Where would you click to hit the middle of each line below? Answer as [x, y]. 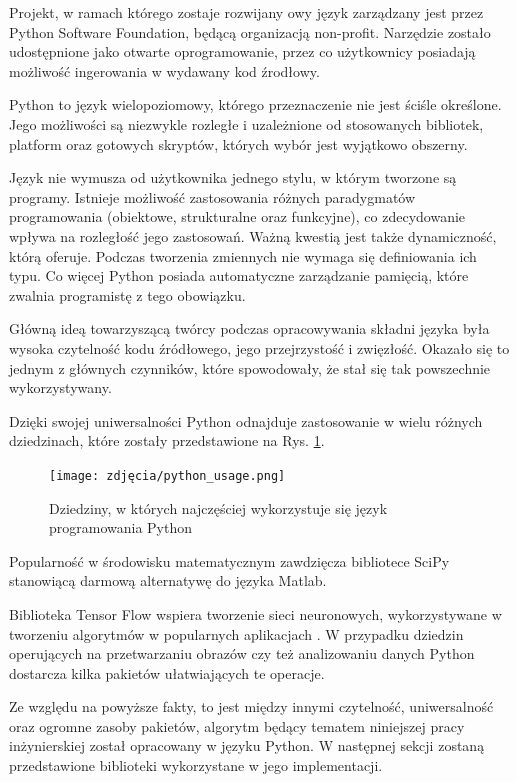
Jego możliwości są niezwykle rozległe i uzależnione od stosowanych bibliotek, [246, 123]
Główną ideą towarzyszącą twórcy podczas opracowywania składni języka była [249, 328]
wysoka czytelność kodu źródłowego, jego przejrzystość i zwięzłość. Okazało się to [259, 347]
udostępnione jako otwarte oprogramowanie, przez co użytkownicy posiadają [242, 51]
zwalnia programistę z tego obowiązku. [127, 294]
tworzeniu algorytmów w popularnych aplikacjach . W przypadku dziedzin [236, 633]
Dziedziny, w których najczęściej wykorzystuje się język [218, 507]
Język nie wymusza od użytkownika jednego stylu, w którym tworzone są [233, 177]
